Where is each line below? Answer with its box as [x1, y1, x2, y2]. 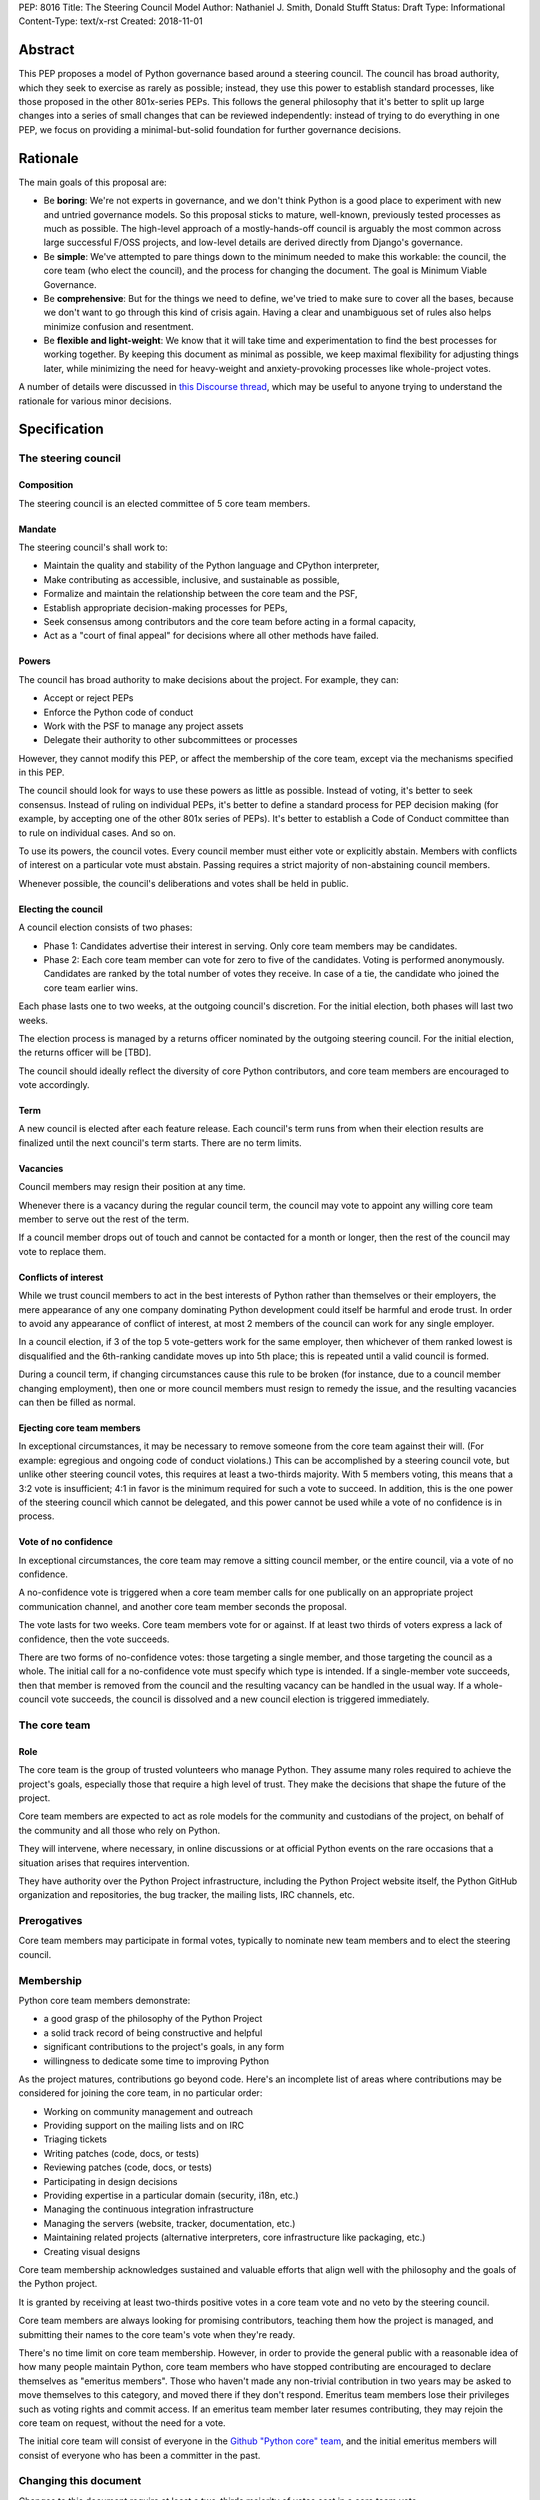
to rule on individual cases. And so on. [18, 826, 177, 839]
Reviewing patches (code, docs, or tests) [43, 2161, 213, 2174]
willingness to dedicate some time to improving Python [43, 2055, 270, 2067]
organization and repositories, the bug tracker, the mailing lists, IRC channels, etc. [18, 1889, 355, 1901]
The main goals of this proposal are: [18, 176, 167, 188]
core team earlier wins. [43, 981, 139, 994]
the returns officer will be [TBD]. [18, 1046, 152, 1059]
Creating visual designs [43, 2245, 141, 2257]
